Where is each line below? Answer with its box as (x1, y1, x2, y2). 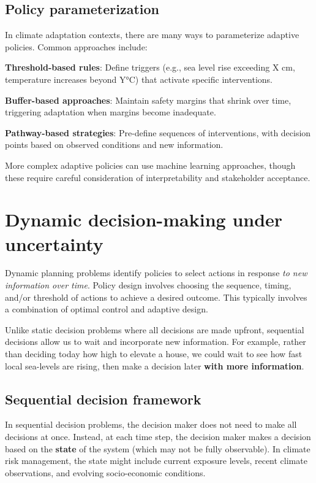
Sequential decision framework (5, 389, 201, 408)
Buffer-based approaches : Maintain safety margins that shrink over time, (5, 93, 292, 106)
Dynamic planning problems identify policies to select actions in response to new (5, 266, 307, 279)
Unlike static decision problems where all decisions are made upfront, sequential (5, 323, 304, 336)
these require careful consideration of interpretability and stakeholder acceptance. (5, 171, 310, 184)
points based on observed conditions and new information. (5, 138, 224, 151)
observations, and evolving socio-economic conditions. (5, 466, 206, 479)
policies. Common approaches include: (5, 40, 148, 53)
